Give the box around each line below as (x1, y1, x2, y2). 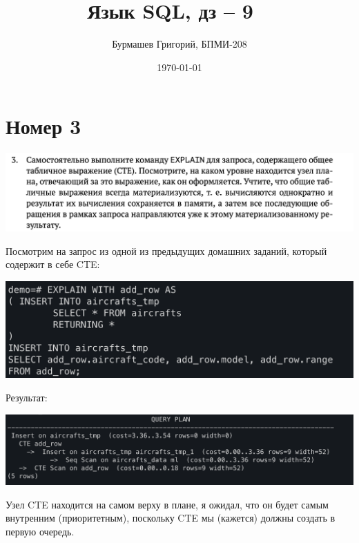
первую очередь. (6, 524, 75, 538)
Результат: (6, 390, 48, 405)
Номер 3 (6, 112, 81, 140)
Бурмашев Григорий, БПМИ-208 (112, 37, 247, 51)
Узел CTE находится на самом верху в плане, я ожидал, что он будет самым (6, 497, 329, 511)
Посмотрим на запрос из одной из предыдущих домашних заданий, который (6, 243, 327, 258)
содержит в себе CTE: (6, 257, 100, 271)
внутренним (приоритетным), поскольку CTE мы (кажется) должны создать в (6, 511, 336, 525)
